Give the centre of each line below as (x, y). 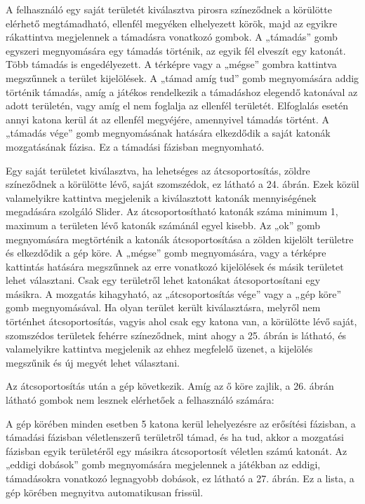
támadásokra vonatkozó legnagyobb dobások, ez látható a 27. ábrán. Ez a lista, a (180, 478)
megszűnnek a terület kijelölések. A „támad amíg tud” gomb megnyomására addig (182, 77)
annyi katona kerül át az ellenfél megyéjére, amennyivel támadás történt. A (168, 119)
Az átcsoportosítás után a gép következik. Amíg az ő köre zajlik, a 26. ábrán (170, 386)
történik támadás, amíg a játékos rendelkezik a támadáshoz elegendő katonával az (182, 91)
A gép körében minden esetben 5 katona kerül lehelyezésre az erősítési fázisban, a (181, 423)
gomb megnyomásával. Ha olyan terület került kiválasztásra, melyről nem (163, 307)
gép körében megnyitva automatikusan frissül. (105, 492)
